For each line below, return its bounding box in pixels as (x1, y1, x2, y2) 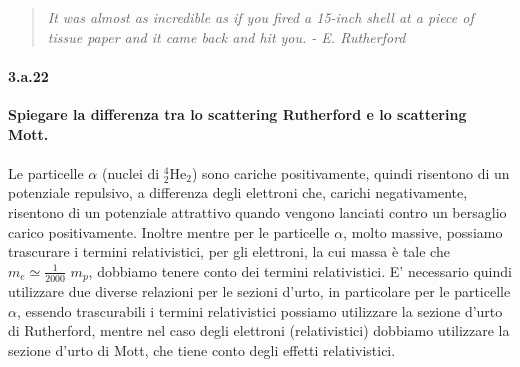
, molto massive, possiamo (343, 221, 503, 242)
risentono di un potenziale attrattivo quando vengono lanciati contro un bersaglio (8, 201, 507, 222)
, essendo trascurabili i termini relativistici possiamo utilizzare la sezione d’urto (16, 300, 503, 321)
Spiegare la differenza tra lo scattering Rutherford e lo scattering (8, 103, 467, 124)
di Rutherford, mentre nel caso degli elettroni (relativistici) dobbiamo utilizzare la (8, 320, 510, 341)
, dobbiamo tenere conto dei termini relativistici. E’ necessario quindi (88, 260, 512, 281)
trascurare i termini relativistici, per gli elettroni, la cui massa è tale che (8, 241, 450, 262)
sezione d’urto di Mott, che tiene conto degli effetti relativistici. (8, 339, 396, 360)
